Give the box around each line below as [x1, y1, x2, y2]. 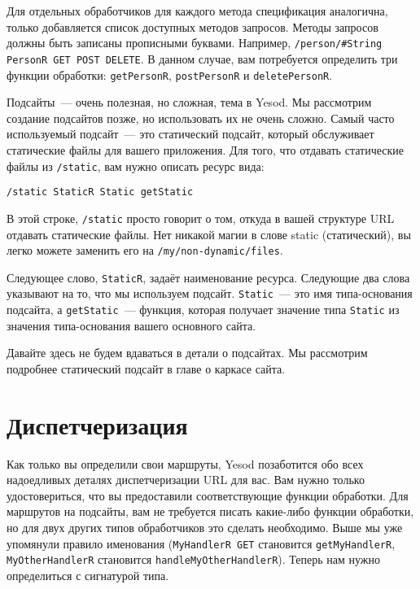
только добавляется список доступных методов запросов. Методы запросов [7, 18, 378, 35]
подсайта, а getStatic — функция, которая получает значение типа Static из [7, 301, 400, 318]
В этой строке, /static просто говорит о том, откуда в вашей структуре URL [7, 209, 395, 226]
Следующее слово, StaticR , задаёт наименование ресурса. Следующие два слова [7, 268, 410, 286]
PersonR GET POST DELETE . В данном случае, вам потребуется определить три [7, 50, 398, 67]
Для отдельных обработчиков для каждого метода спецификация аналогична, [7, 2, 388, 19]
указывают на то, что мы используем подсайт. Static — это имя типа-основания [7, 285, 413, 302]
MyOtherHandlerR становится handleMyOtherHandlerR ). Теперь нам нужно [7, 551, 380, 568]
